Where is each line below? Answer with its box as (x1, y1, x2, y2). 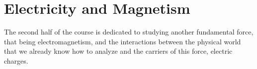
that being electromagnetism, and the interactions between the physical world (4, 36, 241, 46)
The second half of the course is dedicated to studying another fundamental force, (4, 27, 254, 37)
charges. (4, 55, 28, 66)
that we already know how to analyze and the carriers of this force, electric (4, 46, 233, 56)
